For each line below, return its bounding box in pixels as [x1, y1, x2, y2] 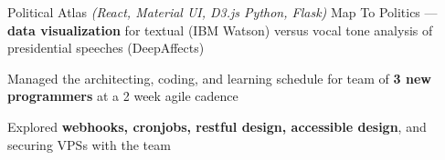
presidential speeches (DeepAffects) [7, 38, 205, 57]
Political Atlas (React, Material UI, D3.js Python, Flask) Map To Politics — [7, 3, 438, 21]
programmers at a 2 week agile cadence [7, 86, 238, 105]
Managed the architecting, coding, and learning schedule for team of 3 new [7, 68, 431, 87]
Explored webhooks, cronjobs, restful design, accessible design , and [7, 116, 427, 135]
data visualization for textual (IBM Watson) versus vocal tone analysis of [7, 20, 433, 39]
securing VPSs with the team [7, 135, 171, 154]
